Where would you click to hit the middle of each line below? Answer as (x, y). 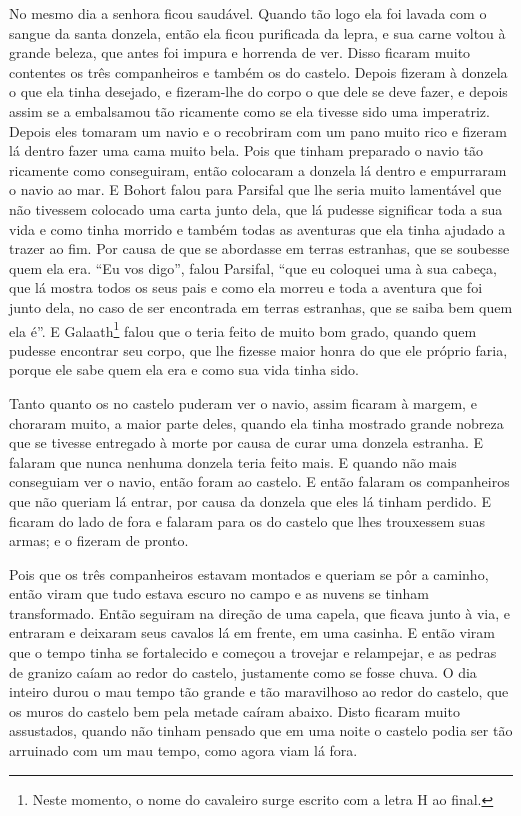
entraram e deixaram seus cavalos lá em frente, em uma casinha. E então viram (252, 632)
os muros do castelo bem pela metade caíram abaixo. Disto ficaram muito (234, 710)
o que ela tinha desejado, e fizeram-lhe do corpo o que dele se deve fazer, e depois (258, 91)
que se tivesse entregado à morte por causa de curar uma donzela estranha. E (246, 442)
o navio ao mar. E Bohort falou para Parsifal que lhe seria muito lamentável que (255, 189)
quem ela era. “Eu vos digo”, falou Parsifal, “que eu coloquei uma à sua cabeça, (253, 267)
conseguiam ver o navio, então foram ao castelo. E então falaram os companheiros (259, 481)
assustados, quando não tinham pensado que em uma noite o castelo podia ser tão (261, 730)
